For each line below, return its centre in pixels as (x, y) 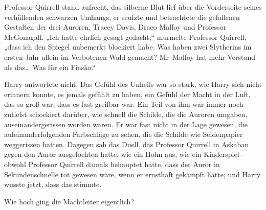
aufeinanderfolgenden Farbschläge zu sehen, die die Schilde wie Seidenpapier (124, 134)
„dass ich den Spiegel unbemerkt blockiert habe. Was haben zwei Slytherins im (128, 47)
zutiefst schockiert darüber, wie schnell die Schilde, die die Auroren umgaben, (126, 114)
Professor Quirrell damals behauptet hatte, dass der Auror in (124, 164)
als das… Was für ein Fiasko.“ (50, 67)
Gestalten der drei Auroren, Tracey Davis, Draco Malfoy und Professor (115, 27)
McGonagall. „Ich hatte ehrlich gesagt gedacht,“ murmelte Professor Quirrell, (125, 37)
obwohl (15, 164)
